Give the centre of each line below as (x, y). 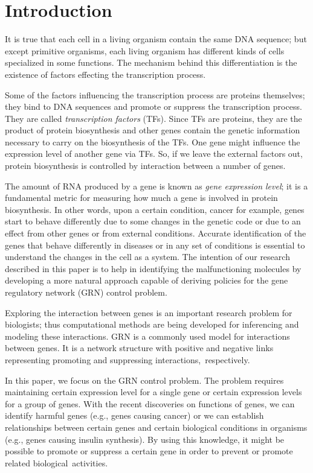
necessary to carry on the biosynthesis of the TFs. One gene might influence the (153, 141)
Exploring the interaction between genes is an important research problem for (149, 312)
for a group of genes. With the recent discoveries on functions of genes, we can (150, 403)
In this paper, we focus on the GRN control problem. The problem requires (144, 380)
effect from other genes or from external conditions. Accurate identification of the (156, 233)
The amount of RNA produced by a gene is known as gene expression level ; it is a (156, 186)
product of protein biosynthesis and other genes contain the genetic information (153, 130)
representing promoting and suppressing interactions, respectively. (127, 359)
